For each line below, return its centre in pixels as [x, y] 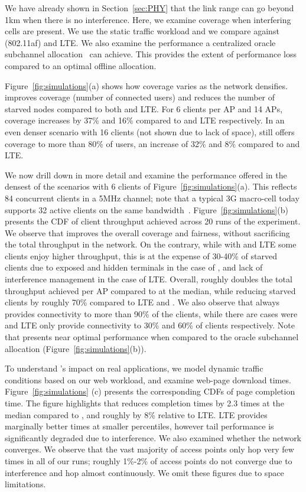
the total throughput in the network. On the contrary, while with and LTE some [151, 244]
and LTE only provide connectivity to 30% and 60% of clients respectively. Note [150, 325]
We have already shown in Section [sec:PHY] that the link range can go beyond [149, 8]
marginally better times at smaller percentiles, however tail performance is [139, 426]
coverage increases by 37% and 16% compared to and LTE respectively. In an [145, 120]
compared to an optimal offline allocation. [81, 65]
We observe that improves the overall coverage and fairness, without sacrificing [147, 232]
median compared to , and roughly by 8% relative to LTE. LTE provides [136, 414]
